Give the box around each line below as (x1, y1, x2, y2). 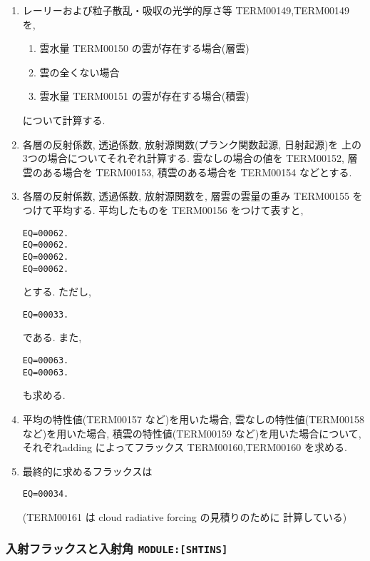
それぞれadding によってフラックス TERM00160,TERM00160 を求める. (22, 440, 347, 455)
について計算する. (22, 112, 106, 127)
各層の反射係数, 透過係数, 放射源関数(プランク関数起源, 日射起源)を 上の (22, 136, 362, 151)
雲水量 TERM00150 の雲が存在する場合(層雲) (39, 41, 250, 56)
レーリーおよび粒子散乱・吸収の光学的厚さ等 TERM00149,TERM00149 (22, 3, 349, 17)
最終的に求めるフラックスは (22, 463, 153, 478)
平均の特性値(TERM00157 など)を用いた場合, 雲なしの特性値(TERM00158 (22, 411, 364, 426)
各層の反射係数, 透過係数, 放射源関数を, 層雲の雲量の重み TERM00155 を (22, 188, 363, 203)
